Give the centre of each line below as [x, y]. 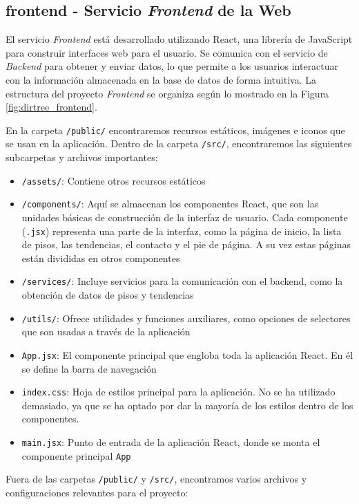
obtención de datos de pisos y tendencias [108, 295]
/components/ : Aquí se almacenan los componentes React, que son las [170, 204]
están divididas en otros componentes [101, 258]
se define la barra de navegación [89, 368]
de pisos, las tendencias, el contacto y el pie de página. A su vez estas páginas [186, 244]
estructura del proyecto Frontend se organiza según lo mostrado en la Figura [167, 93]
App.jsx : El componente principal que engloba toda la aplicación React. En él [187, 354]
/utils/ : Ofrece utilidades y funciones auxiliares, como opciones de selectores [186, 318]
